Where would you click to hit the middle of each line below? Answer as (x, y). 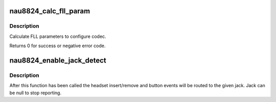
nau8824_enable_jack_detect (58, 60)
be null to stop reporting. (35, 93)
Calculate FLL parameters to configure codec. (58, 36)
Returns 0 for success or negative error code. (57, 46)
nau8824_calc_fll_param (50, 11)
